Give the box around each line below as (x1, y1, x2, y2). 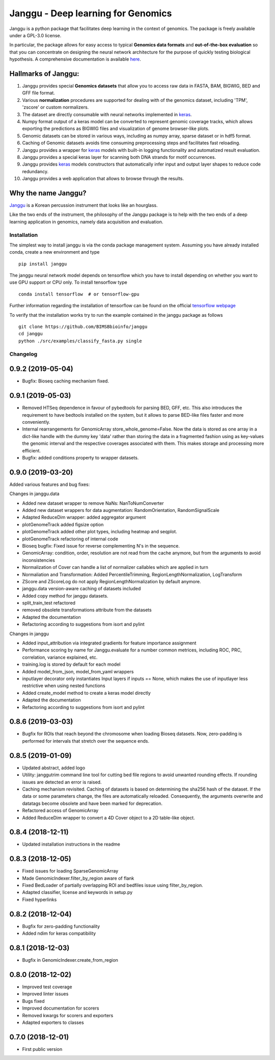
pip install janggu (18, 261, 67, 267)
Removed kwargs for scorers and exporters (22, 1012, 114, 1018)
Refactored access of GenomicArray (22, 807, 99, 813)
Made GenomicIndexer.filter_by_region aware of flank (22, 875, 134, 881)
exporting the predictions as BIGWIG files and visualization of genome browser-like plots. (22, 125, 210, 132)
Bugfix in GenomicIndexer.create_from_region (22, 957, 118, 963)
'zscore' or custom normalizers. (22, 104, 89, 111)
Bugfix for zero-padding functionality (22, 923, 100, 929)
